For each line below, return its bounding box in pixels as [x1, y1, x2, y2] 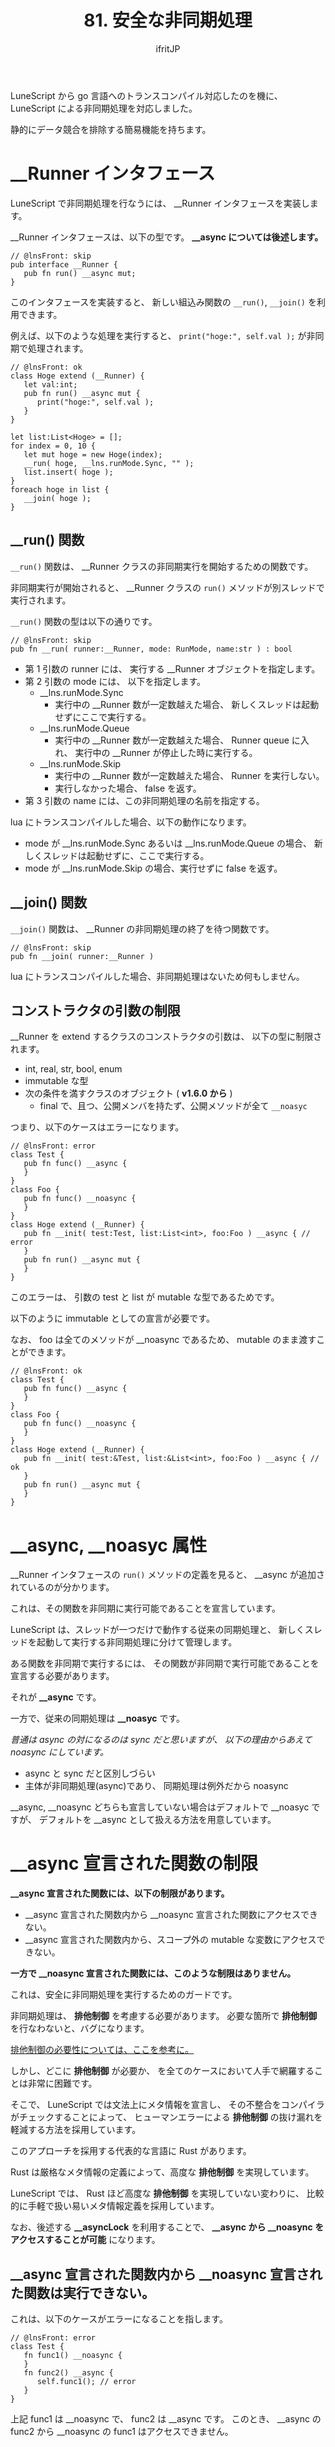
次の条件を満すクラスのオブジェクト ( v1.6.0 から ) [24, 1087, 233, 1100]
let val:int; [23, 379, 78, 390]
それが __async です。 [10, 1691, 102, 1703]
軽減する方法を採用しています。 [10, 2124, 142, 2136]
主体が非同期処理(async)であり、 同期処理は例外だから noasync [24, 1780, 289, 1792]
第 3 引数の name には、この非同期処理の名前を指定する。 [24, 794, 265, 806]
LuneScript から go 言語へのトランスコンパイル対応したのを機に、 [10, 89, 283, 101]
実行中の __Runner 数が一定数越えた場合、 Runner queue [54, 734, 290, 746]
